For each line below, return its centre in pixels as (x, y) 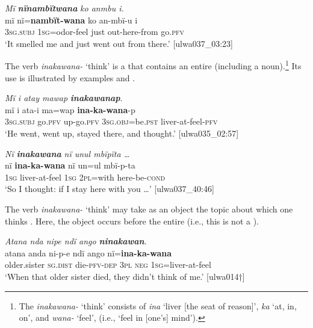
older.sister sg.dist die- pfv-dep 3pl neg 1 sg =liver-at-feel (108, 265)
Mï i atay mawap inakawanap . (64, 98)
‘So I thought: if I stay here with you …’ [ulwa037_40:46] (110, 189)
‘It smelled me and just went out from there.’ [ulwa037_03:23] (119, 43)
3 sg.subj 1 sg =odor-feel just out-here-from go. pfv (95, 32)
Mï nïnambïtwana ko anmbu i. (64, 8)
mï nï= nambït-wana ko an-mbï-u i (71, 20)
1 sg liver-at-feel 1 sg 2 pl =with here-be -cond (85, 177)
